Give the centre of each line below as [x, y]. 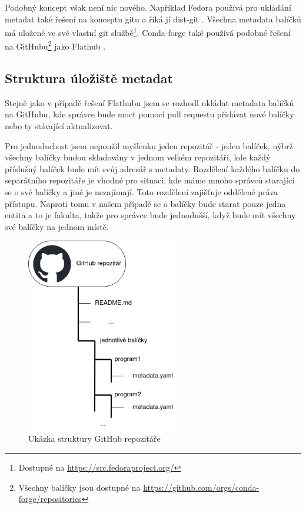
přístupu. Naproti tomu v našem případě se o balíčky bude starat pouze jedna [145, 203]
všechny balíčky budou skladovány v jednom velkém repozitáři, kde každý [138, 157]
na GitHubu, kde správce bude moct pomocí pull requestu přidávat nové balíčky [149, 114]
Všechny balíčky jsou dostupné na [79, 487]
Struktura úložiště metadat [89, 78]
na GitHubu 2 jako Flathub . [55, 45]
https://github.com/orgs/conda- [201, 487]
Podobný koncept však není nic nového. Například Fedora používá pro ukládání [148, 7]
